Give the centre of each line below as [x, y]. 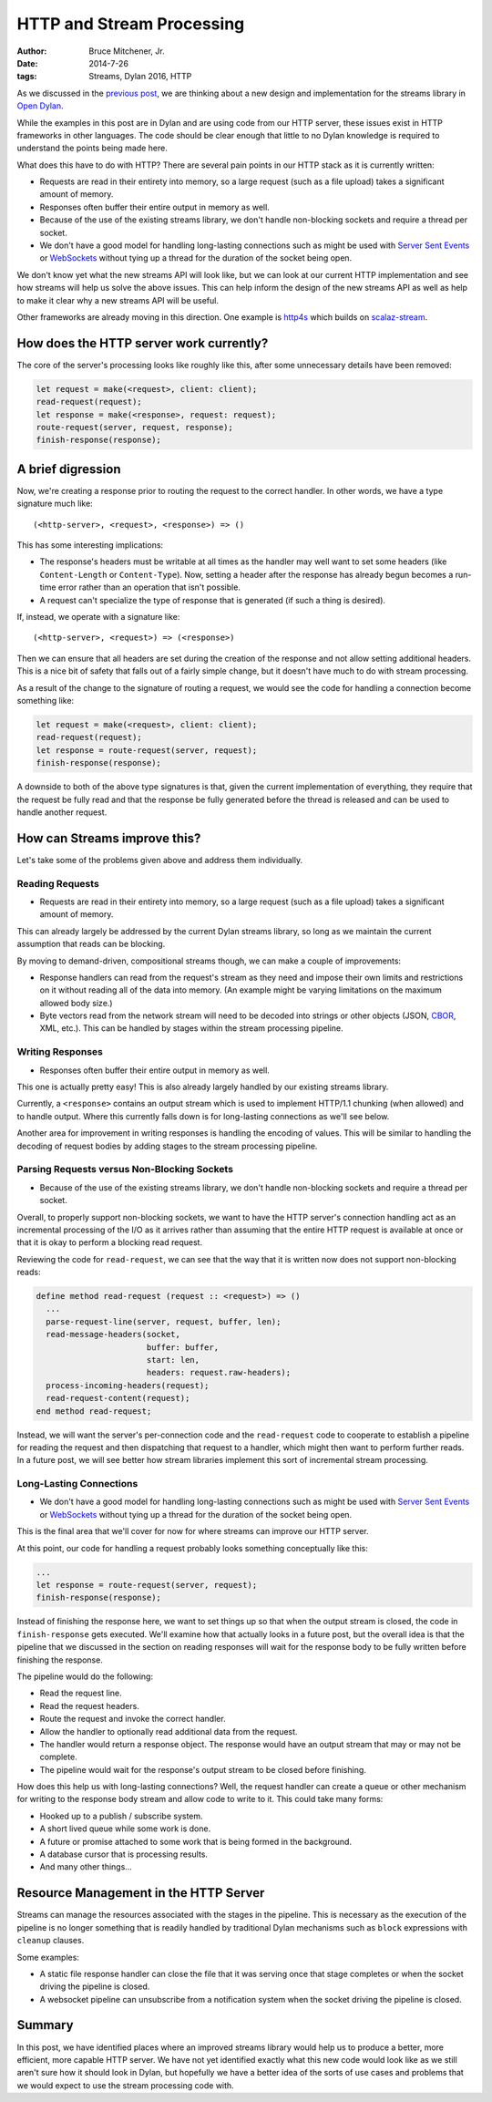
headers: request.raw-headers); [219, 1373]
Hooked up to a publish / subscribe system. [122, 1816]
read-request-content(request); [118, 1398]
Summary [45, 2025]
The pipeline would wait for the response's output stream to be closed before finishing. [203, 1769]
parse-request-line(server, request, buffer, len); [164, 1321]
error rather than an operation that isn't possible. [149, 587]
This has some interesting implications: [90, 545]
